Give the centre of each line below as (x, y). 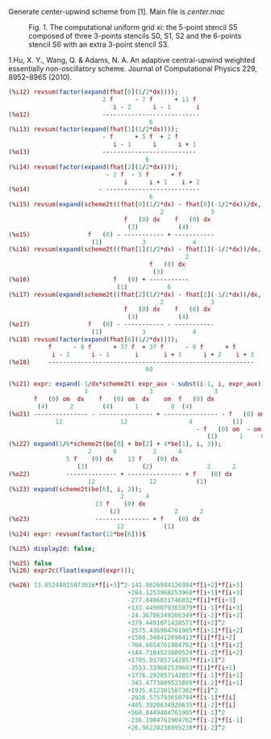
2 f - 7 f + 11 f (149, 99)
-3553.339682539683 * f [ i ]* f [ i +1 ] (182, 668)
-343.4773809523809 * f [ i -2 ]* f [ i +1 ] (186, 683)
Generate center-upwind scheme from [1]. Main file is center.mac (117, 12)
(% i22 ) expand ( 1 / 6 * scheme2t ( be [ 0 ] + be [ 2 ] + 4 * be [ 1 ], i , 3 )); (115, 444)
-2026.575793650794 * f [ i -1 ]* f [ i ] (182, 698)
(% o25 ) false (30, 563)
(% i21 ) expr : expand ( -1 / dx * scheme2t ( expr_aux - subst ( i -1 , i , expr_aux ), (137, 384)
